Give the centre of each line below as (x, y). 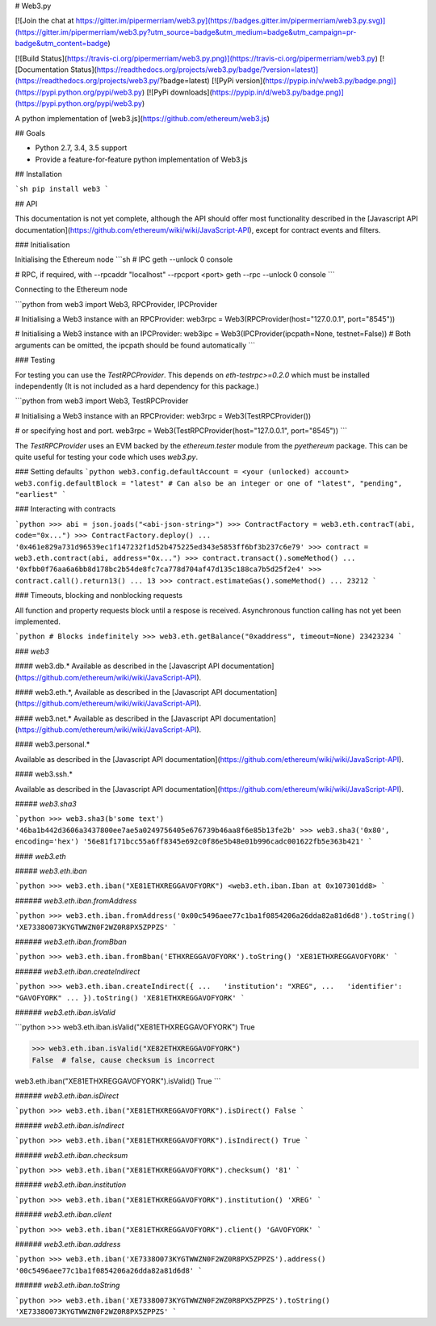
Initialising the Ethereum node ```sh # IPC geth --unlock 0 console (124, 259)
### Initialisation (42, 245)
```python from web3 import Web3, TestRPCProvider (102, 401)
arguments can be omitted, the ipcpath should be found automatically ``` (135, 345)
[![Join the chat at (44, 21)
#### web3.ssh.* (44, 774)
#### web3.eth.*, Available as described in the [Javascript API (119, 692)
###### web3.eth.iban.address (68, 1244)
